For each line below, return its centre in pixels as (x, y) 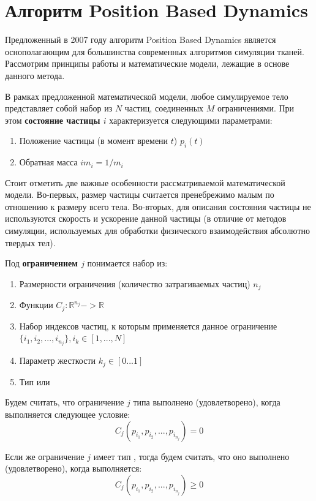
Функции (36, 305)
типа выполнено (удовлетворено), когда (207, 402)
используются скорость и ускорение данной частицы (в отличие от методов (146, 218)
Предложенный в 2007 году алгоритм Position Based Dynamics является (141, 40)
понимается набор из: (127, 263)
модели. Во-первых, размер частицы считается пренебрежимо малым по (140, 194)
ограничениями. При (256, 108)
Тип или (35, 381)
